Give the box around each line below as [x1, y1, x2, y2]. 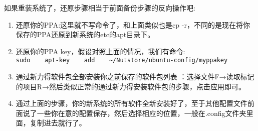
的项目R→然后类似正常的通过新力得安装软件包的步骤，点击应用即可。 [16, 81, 246, 91]
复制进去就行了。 [30, 117, 86, 128]
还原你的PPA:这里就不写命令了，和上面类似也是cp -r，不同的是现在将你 [16, 19, 250, 30]
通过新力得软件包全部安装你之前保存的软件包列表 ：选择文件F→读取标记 [16, 71, 254, 82]
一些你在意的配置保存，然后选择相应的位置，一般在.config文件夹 [37, 107, 246, 118]
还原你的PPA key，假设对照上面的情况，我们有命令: [16, 46, 185, 56]
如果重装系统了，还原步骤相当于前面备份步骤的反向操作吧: [4, 3, 195, 13]
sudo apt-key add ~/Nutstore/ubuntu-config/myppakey [16, 57, 228, 64]
